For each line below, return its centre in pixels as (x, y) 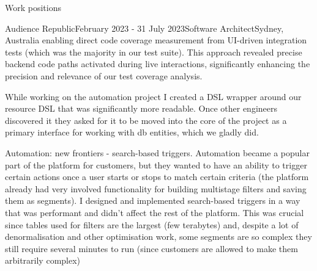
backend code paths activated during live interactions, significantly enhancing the (158, 64)
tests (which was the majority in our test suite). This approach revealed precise (154, 52)
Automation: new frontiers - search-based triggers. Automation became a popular (157, 152)
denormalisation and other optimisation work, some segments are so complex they (158, 237)
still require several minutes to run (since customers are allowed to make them (151, 248)
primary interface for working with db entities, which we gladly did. (132, 132)
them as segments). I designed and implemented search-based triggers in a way (153, 201)
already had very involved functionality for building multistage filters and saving (156, 188)
